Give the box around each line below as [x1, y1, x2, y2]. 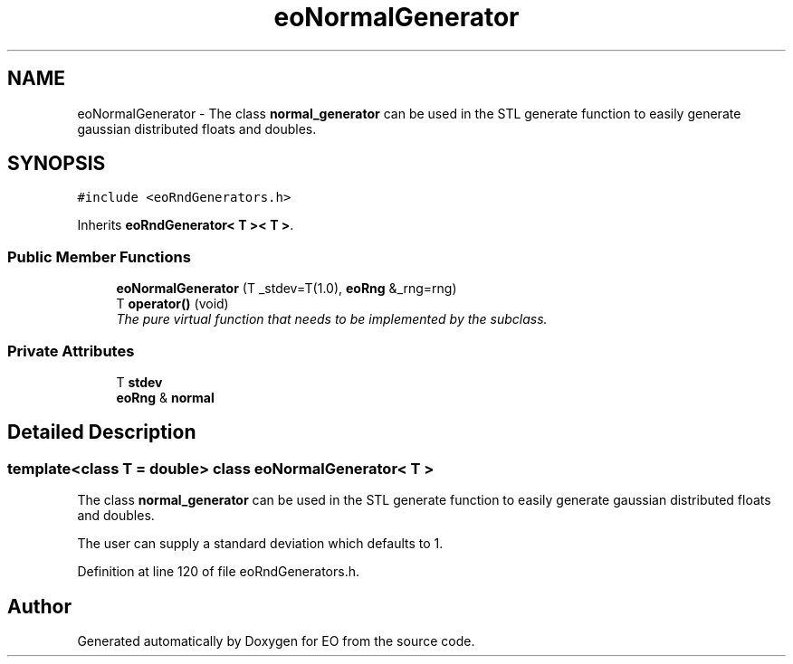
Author [7, 594, 72, 618]
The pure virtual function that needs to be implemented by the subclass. [116, 311, 548, 327]
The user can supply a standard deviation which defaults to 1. [77, 536, 444, 552]
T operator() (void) [116, 296, 229, 312]
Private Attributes [7, 341, 135, 360]
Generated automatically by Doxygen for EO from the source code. [77, 633, 475, 649]
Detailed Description [7, 421, 196, 444]
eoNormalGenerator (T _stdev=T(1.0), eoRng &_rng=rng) [116, 280, 457, 297]
